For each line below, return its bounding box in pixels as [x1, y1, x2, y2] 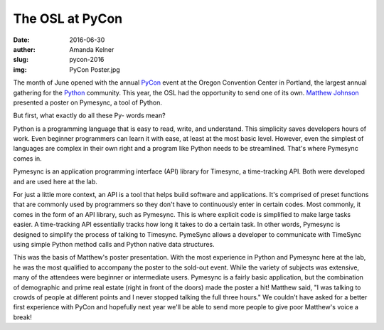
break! [13, 313, 32, 321]
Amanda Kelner [69, 45, 114, 53]
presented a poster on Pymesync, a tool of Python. [13, 98, 163, 107]
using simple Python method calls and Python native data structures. [13, 240, 215, 248]
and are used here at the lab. [13, 177, 97, 186]
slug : [13, 55, 28, 64]
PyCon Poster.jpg [69, 65, 120, 74]
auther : [13, 45, 36, 53]
